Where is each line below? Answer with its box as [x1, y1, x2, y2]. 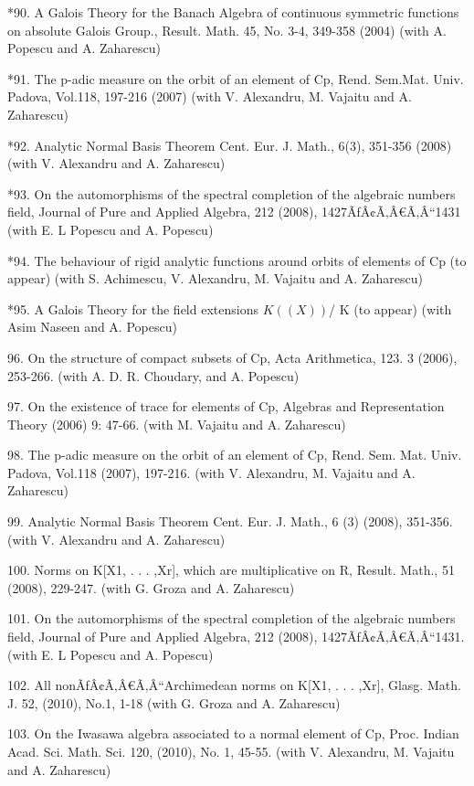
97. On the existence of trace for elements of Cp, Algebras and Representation [7, 397, 445, 416]
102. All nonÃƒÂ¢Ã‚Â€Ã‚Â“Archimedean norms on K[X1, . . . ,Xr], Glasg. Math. [7, 675, 461, 695]
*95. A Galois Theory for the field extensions [7, 299, 258, 318]
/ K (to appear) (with [329, 299, 452, 318]
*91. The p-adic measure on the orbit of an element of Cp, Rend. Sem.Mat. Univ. [7, 69, 464, 88]
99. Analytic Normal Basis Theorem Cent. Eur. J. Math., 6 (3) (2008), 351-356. [7, 512, 453, 531]
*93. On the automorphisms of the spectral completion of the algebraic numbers [7, 184, 456, 203]
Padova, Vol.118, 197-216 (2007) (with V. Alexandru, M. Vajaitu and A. [7, 87, 412, 106]
